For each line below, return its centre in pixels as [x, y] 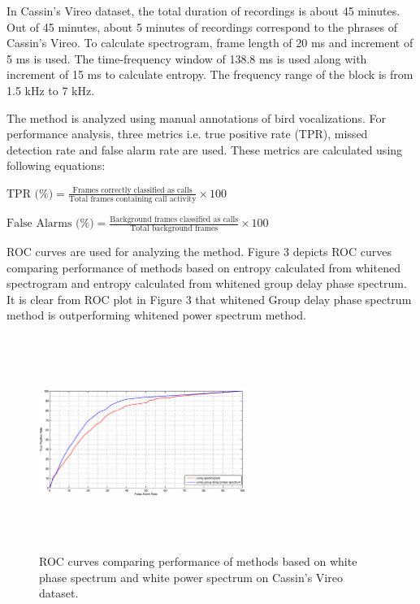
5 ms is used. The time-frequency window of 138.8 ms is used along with [187, 58]
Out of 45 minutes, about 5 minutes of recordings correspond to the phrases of [202, 26]
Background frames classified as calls [174, 219]
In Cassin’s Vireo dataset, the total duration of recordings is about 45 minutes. [204, 11]
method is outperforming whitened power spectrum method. [156, 315]
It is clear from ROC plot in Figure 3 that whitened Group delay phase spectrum [209, 299]
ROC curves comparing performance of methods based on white [198, 561]
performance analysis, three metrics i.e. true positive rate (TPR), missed [187, 134]
